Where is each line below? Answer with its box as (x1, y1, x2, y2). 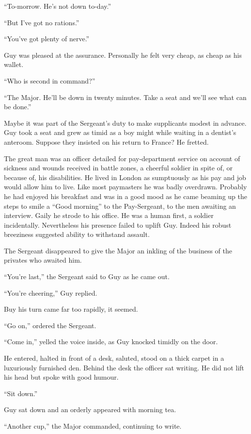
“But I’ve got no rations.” (4, 17, 79, 27)
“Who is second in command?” (4, 75, 95, 85)
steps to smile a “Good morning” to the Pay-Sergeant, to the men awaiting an (4, 200, 236, 211)
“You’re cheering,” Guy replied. (4, 287, 97, 298)
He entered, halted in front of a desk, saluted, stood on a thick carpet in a (4, 353, 224, 363)
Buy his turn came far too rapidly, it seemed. (4, 304, 138, 314)
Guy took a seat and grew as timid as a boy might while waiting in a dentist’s (4, 127, 236, 137)
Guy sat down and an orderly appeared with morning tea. (4, 404, 176, 415)
